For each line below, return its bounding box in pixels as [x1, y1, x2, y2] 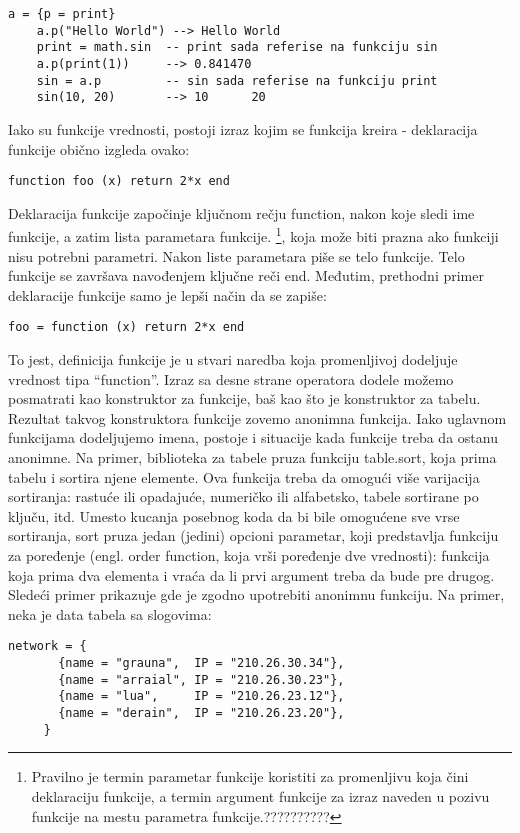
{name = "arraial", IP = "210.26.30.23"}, [58, 672, 345, 687]
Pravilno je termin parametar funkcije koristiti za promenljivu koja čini [31, 766, 469, 787]
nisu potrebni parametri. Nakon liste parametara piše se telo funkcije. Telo [8, 245, 465, 266]
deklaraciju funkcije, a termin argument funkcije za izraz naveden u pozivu [31, 785, 490, 806]
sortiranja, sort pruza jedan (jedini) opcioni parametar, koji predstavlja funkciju [8, 525, 499, 546]
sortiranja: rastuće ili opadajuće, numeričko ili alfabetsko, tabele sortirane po [8, 486, 479, 507]
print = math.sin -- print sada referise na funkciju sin [36, 40, 438, 55]
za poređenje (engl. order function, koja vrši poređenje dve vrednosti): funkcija [8, 545, 490, 565]
